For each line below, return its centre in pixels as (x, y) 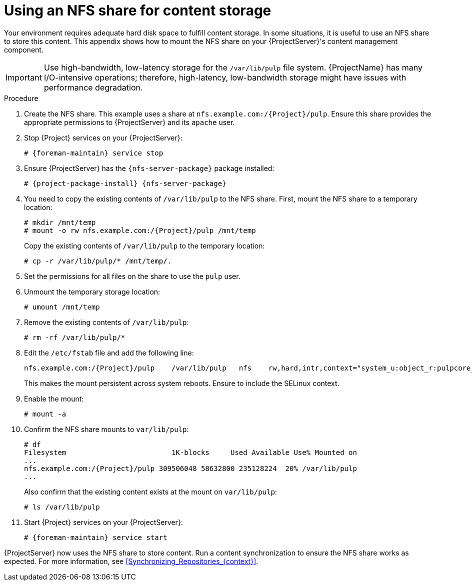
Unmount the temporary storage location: (92, 291)
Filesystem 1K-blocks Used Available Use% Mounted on (190, 452)
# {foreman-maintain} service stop (94, 153)
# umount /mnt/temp (62, 307)
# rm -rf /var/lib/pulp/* (75, 337)
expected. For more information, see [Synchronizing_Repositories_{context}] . (131, 561)
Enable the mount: (54, 398)
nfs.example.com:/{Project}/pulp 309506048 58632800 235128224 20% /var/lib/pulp (190, 468)
